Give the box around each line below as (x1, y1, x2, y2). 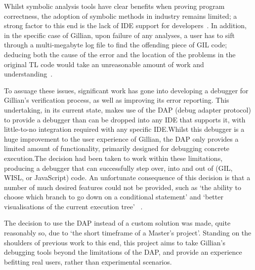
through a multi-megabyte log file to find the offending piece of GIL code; (4, 39, 227, 50)
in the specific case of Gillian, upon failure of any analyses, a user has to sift (4, 30, 235, 40)
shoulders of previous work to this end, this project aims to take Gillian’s (4, 237, 226, 247)
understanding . (4, 69, 53, 79)
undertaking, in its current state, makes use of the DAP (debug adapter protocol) (4, 104, 251, 115)
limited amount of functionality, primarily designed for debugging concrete (4, 143, 230, 154)
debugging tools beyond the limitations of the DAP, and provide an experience (4, 247, 242, 257)
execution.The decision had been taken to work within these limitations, (4, 153, 223, 163)
